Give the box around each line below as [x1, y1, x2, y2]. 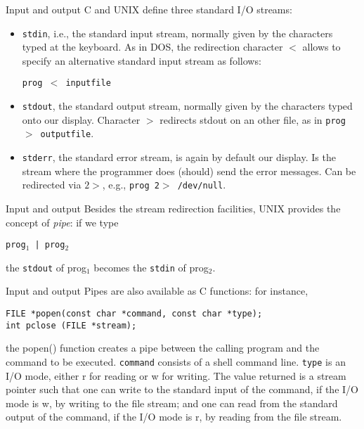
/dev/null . [177, 177, 226, 192]
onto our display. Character [22, 112, 141, 127]
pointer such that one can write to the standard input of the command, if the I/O [6, 382, 358, 397]
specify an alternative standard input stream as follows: [22, 53, 261, 68]
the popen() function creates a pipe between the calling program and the [6, 340, 320, 355]
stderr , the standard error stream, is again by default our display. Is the [22, 150, 336, 165]
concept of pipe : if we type [6, 214, 119, 229]
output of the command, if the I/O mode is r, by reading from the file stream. [6, 409, 342, 424]
